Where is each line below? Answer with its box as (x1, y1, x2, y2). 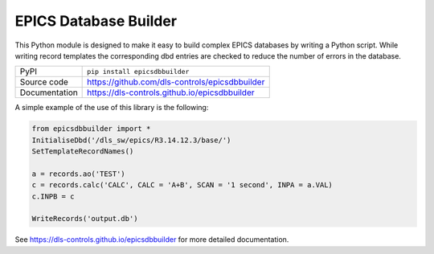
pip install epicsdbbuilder (87, 67, 190, 76)
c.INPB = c (31, 191, 75, 201)
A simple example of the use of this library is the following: (14, 103, 209, 113)
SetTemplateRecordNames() (31, 147, 134, 156)
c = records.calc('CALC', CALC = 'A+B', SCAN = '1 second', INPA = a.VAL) (31, 181, 334, 190)
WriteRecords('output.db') (31, 214, 138, 223)
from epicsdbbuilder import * (31, 125, 151, 133)
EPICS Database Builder (14, 12, 177, 30)
